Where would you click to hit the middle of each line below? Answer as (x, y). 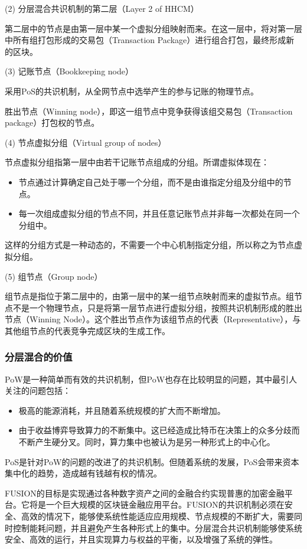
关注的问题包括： (38, 390)
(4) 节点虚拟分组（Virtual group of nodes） (86, 142)
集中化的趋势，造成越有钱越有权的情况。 (83, 473)
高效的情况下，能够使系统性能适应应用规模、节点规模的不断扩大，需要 (157, 516)
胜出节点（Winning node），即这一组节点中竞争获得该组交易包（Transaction (149, 111)
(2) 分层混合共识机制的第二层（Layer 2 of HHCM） (102, 8)
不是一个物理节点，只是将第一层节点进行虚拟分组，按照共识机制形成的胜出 (157, 307)
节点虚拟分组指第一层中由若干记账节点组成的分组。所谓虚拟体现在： (137, 162)
